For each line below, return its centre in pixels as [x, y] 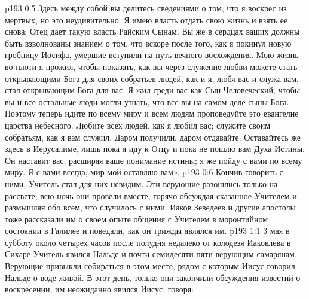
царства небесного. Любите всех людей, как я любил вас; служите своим [138, 125]
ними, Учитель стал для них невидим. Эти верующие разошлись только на [141, 183]
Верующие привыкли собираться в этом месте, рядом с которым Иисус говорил [150, 266]
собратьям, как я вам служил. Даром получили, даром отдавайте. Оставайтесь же [153, 137]
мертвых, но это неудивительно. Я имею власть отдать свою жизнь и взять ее [146, 19]
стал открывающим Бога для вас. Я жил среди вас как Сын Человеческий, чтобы [153, 90]
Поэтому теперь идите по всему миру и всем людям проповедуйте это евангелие [152, 113]
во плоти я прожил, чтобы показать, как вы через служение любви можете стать [151, 66]
